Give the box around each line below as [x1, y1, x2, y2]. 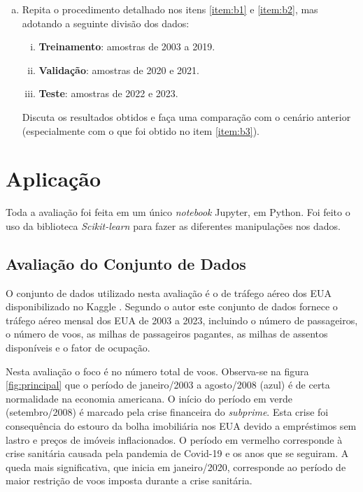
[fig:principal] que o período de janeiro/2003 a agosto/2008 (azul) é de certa [6, 377, 330, 392]
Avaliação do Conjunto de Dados [6, 252, 246, 274]
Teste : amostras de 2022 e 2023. [38, 86, 178, 101]
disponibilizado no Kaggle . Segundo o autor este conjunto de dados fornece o [6, 299, 338, 314]
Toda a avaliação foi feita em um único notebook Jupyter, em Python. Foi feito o [6, 205, 350, 219]
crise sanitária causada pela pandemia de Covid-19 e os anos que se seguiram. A [6, 446, 349, 461]
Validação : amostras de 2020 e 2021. [38, 62, 199, 77]
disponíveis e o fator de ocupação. [6, 340, 150, 355]
